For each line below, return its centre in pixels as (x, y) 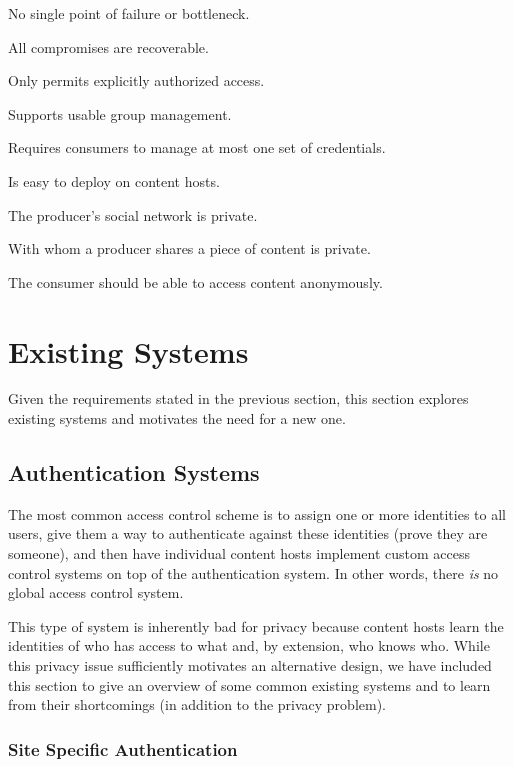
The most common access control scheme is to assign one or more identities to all (257, 513)
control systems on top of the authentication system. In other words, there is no (253, 572)
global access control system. (96, 592)
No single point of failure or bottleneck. (129, 13)
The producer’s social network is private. (133, 214)
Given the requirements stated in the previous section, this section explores (238, 398)
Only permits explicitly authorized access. (136, 80)
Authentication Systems (134, 472)
